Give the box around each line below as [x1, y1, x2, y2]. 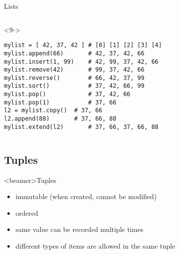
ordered [15, 207, 38, 218]
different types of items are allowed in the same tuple [15, 240, 176, 251]
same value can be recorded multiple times [15, 224, 144, 234]
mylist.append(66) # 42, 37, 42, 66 [4, 50, 145, 57]
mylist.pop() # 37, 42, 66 [4, 91, 130, 98]
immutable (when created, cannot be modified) [15, 191, 157, 202]
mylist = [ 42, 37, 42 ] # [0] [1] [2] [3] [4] [4, 42, 162, 49]
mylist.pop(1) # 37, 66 [4, 99, 117, 106]
